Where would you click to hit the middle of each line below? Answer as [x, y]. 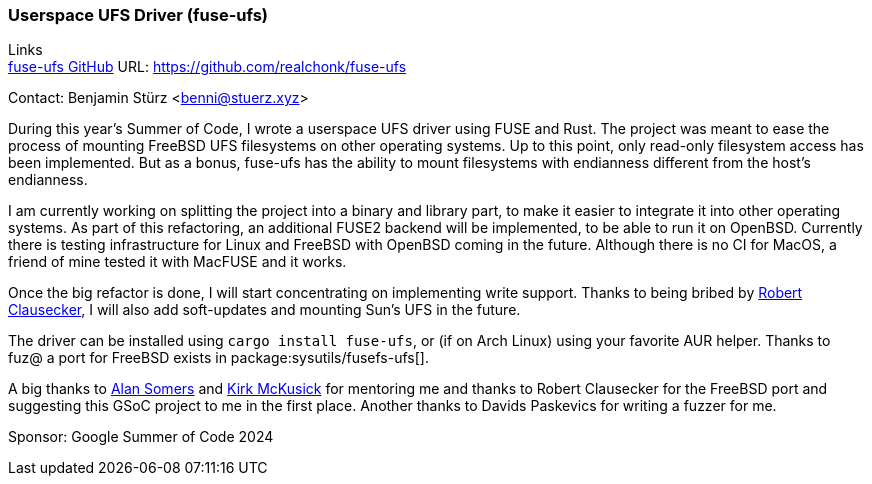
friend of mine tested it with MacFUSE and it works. [177, 262]
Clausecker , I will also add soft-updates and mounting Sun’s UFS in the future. [264, 310]
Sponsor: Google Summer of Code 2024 [141, 437]
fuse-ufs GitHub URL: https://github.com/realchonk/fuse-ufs [207, 67]
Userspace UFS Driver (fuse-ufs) [138, 15]
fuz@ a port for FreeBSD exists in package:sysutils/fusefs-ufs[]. [218, 358]
